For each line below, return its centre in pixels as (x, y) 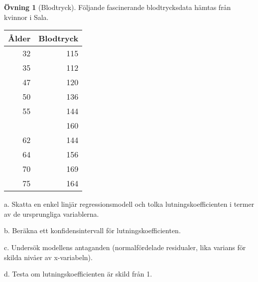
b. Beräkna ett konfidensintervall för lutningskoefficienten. (92, 230)
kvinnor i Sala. (26, 17)
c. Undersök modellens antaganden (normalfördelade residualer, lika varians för (125, 247)
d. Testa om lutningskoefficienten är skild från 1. (78, 274)
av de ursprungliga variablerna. (52, 213)
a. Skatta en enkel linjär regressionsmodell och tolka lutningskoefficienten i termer (129, 204)
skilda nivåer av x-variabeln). (48, 257)
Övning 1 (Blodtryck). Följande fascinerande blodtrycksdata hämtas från (118, 7)
